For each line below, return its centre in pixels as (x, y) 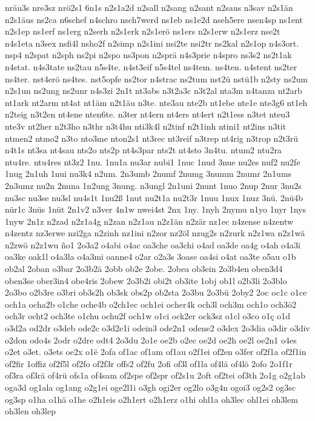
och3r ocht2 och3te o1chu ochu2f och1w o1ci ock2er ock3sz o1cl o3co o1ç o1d (148, 316)
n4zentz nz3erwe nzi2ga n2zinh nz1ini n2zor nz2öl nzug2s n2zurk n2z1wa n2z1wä (155, 233)
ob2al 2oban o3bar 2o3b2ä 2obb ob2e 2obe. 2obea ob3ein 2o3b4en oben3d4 (144, 269)
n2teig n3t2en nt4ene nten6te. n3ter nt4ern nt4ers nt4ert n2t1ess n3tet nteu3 (148, 114)
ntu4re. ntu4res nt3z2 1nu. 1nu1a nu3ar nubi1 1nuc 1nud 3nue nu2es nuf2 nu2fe (153, 161)
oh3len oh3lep (31, 411)
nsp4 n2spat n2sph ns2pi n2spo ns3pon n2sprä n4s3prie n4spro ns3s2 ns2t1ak (148, 55)
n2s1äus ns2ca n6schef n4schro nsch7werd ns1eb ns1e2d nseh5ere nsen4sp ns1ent (154, 19)
